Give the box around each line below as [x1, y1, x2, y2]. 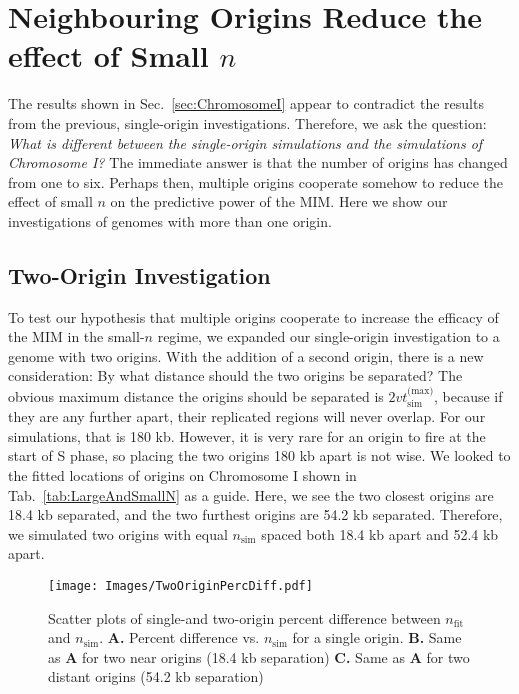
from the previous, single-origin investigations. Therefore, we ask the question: [8, 112, 487, 133]
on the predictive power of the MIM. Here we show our [110, 191, 448, 212]
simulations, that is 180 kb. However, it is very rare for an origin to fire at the [8, 425, 486, 446]
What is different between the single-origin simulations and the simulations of [8, 132, 483, 153]
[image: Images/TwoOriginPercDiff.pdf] [48, 579, 313, 594]
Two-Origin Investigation [8, 259, 271, 290]
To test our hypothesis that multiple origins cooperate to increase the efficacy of [8, 306, 499, 327]
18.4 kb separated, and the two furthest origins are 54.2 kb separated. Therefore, [8, 504, 503, 525]
